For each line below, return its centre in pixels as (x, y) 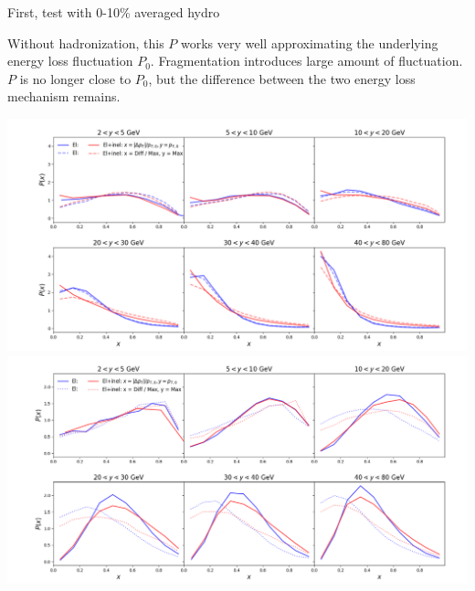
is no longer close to (75, 78)
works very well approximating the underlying (310, 42)
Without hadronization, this (86, 42)
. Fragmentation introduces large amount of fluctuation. (306, 61)
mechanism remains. (64, 96)
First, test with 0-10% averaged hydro (114, 12)
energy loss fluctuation (70, 61)
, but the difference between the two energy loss (282, 78)
